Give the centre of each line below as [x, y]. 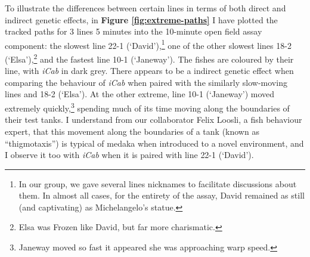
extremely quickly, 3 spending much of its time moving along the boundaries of [147, 107]
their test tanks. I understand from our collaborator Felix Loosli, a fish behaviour [154, 120]
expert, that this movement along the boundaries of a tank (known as [132, 131]
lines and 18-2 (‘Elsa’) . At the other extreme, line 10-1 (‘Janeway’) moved [140, 94]
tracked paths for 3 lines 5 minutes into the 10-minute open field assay [134, 31]
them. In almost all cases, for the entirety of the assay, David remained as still [162, 195]
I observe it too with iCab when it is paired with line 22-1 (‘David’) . [129, 155]
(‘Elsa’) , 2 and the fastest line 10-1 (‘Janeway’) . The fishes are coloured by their [149, 58]
